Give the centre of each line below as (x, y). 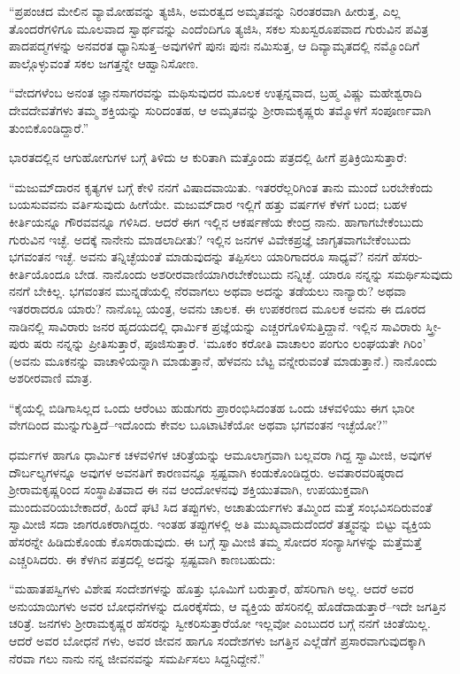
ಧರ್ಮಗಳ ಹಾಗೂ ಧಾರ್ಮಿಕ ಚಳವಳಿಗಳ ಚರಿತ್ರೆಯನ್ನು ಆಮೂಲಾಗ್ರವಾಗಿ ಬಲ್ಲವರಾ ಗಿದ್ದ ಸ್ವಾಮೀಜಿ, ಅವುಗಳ (221, 455)
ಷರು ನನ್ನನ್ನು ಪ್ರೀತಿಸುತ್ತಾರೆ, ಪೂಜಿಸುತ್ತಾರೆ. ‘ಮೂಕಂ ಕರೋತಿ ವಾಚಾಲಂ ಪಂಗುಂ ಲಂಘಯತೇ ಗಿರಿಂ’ (230, 343)
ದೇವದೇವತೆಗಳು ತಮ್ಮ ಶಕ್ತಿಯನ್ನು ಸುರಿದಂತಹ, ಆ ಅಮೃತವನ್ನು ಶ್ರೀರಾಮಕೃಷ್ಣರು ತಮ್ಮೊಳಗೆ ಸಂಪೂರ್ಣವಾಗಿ (220, 109)
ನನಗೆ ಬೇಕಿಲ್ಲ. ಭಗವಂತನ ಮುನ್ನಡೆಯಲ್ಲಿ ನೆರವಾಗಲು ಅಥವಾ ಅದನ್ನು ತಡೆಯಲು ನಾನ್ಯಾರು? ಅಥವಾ (207, 291)
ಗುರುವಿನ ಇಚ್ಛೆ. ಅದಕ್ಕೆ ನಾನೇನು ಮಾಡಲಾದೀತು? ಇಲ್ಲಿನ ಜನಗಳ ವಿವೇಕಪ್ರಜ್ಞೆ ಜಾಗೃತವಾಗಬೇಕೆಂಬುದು (210, 239)
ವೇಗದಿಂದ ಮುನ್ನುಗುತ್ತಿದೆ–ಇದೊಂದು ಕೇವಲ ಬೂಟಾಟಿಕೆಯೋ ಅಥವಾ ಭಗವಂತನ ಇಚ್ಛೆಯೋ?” (199, 425)
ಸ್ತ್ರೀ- (433, 325)
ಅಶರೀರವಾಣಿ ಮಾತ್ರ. (51, 378)
